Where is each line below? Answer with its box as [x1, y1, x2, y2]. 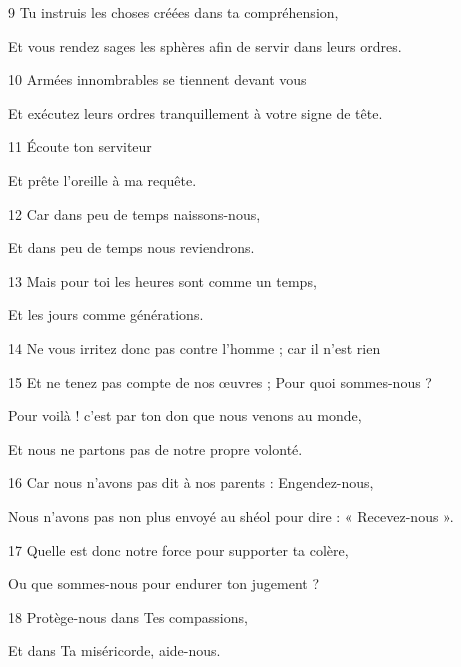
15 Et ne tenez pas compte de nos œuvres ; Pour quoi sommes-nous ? [8, 371, 432, 392]
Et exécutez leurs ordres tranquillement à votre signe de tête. [8, 102, 383, 123]
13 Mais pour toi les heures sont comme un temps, [8, 270, 317, 291]
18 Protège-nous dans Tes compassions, [8, 606, 248, 627]
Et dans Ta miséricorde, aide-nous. [8, 640, 221, 661]
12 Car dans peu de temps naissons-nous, [8, 203, 261, 224]
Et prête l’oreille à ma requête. [8, 169, 197, 190]
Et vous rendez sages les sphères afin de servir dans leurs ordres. [8, 35, 402, 56]
